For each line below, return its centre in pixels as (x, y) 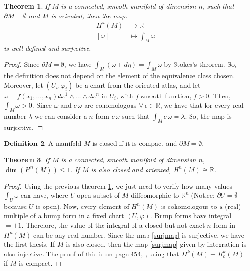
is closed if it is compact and (135, 143)
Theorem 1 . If (27, 6)
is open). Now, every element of (82, 206)
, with (125, 95)
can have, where (44, 195)
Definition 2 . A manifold (43, 143)
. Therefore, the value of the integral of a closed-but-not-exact (113, 225)
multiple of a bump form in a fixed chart (64, 215)
